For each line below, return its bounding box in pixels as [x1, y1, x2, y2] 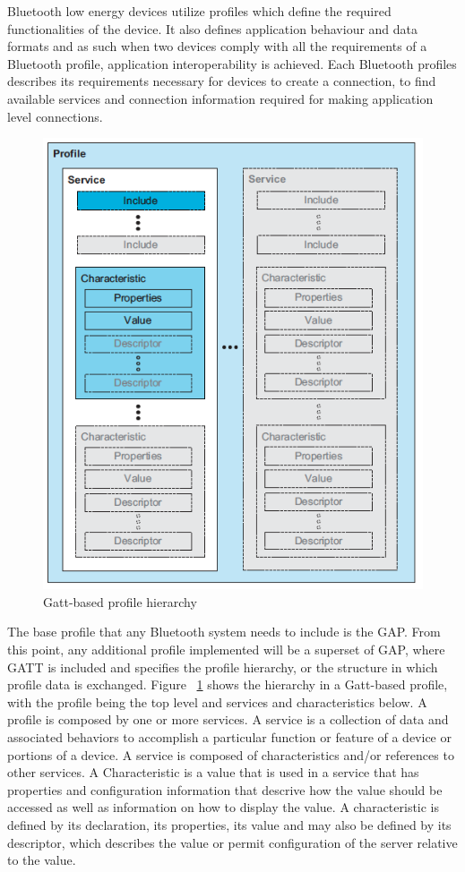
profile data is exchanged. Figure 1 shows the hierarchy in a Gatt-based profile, [7, 675, 448, 694]
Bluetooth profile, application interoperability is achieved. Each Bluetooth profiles [7, 54, 457, 73]
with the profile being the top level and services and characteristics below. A [7, 692, 427, 711]
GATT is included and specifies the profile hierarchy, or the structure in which [7, 657, 438, 676]
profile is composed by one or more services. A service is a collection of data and [7, 710, 449, 729]
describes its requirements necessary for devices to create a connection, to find [7, 72, 436, 90]
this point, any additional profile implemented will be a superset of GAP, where [7, 640, 445, 659]
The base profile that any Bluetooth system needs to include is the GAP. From [7, 622, 441, 641]
